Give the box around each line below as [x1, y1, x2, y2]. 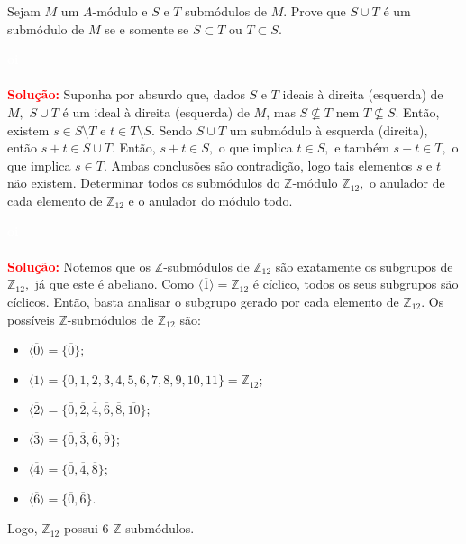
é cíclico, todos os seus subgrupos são [252, 274, 459, 293]
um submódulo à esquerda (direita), [229, 120, 428, 139]
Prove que [290, 2, 346, 20]
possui [63, 519, 98, 538]
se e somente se [105, 19, 189, 38]
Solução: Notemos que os [7, 256, 151, 275]
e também [334, 138, 389, 157]
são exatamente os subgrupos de [275, 256, 453, 275]
